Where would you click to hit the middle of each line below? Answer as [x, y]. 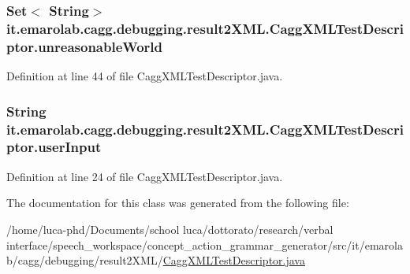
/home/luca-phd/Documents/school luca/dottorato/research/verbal [170, 229]
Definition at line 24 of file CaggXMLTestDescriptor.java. [145, 176]
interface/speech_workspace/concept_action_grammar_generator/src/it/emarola [205, 244]
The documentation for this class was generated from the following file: [178, 203]
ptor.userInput [54, 147]
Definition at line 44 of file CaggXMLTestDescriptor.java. [145, 76]
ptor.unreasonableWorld [85, 46]
